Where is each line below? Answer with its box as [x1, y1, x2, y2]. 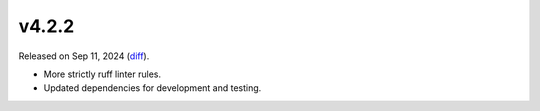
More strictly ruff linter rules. [43, 68, 162, 80]
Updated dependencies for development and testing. [43, 82, 262, 94]
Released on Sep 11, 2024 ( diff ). [18, 50, 150, 62]
